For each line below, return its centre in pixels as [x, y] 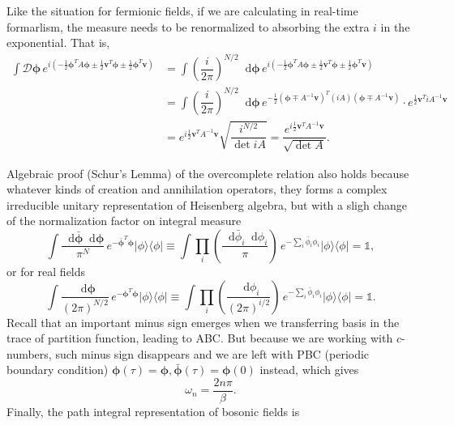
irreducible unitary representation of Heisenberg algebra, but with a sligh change [207, 204]
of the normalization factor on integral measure [124, 221]
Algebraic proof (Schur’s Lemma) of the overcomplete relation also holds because [208, 173]
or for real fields [46, 271]
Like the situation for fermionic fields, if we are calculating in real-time [182, 11]
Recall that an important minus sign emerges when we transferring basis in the [203, 322]
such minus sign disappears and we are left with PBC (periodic [212, 353]
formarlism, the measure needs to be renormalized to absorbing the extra [188, 26]
